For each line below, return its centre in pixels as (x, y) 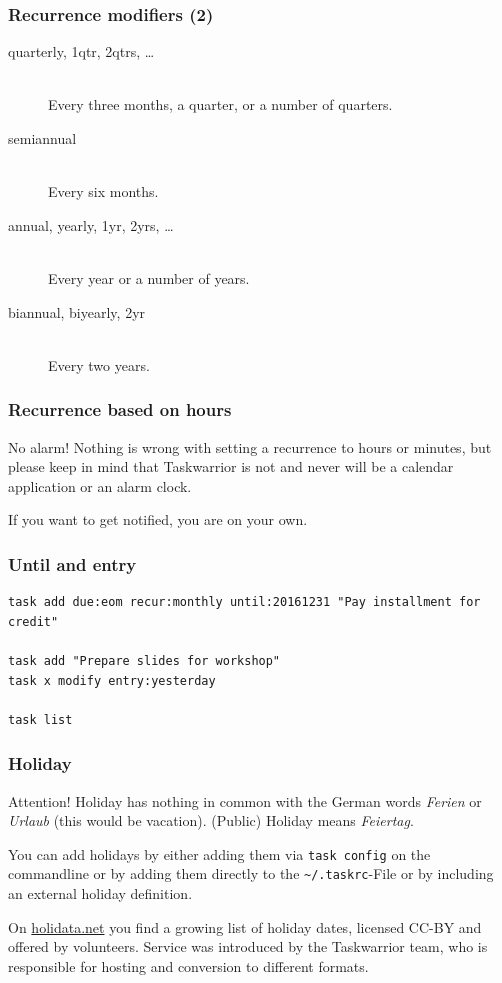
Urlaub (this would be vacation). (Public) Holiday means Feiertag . (211, 820)
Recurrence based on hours (120, 409)
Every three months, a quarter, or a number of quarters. (220, 104)
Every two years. (99, 364)
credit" (33, 621)
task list (40, 719)
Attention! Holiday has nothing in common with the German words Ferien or (245, 800)
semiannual (42, 138)
